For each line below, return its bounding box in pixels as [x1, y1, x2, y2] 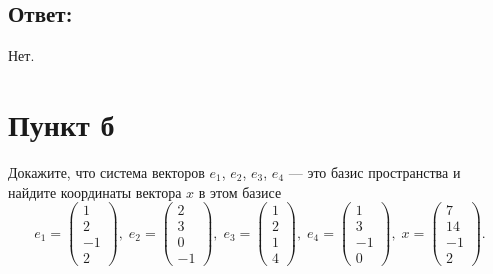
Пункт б [8, 103, 115, 144]
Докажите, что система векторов [8, 161, 205, 182]
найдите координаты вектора [8, 181, 182, 202]
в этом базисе [198, 181, 282, 202]
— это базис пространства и [288, 161, 461, 182]
